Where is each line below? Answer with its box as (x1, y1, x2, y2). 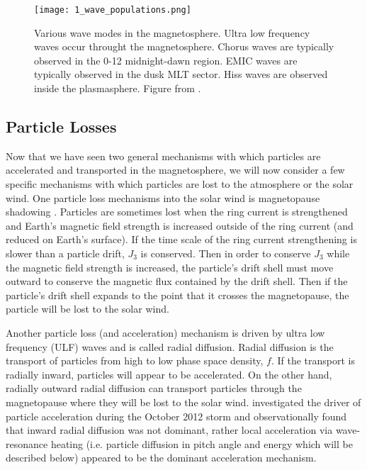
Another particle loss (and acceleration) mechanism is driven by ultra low (6, 325, 325, 340)
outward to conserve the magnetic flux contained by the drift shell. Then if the (6, 274, 348, 289)
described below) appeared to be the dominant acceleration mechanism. (6, 450, 317, 465)
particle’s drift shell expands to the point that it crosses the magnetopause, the (6, 287, 349, 302)
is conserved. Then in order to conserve (140, 245, 311, 260)
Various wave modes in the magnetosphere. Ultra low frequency (34, 25, 310, 40)
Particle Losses (6, 116, 117, 138)
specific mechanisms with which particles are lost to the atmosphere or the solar (6, 177, 354, 191)
